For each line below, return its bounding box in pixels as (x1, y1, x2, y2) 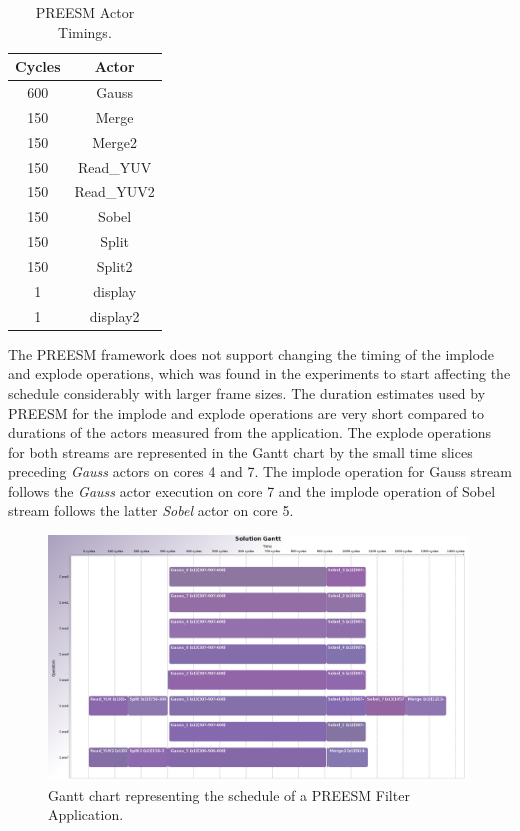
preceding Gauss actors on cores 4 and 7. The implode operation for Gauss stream (8, 461, 512, 482)
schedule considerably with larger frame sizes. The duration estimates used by (8, 382, 486, 403)
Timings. (58, 21, 112, 42)
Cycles (15, 56, 61, 77)
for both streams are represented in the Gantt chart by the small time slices (8, 441, 473, 462)
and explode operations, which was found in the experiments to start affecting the (8, 363, 511, 384)
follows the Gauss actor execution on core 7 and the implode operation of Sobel (8, 480, 496, 501)
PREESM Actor (35, 2, 135, 22)
